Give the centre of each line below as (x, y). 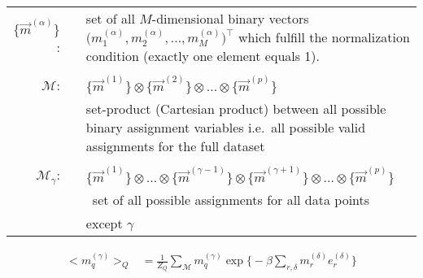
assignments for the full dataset (175, 146)
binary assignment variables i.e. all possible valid (226, 128)
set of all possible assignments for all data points (231, 200)
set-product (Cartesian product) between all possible (236, 109)
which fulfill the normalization (324, 37)
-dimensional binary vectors (230, 18)
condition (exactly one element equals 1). (203, 56)
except (104, 224)
